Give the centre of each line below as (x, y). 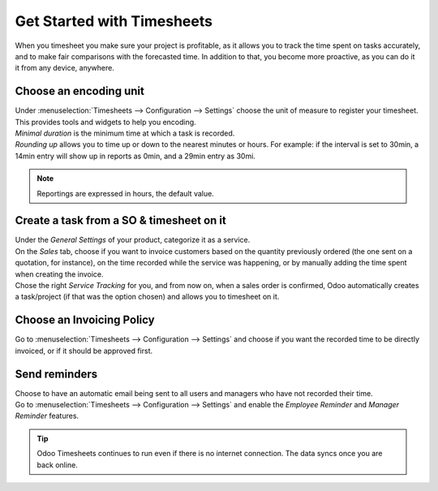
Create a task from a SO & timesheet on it (120, 220)
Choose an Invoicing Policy (85, 320)
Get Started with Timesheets (114, 21)
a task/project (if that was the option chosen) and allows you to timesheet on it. (147, 297)
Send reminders (56, 374)
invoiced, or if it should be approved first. (84, 351)
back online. (58, 465)
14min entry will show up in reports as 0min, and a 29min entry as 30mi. (135, 156)
